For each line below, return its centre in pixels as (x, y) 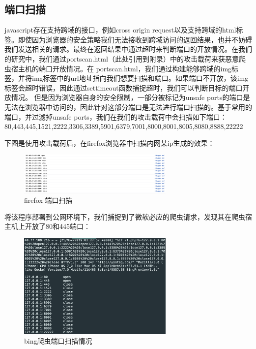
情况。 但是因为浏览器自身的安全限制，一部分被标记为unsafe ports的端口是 (130, 97)
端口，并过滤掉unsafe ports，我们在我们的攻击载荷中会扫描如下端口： (116, 116)
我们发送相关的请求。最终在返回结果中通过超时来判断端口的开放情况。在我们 (128, 49)
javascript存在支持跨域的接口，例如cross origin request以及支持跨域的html (120, 30)
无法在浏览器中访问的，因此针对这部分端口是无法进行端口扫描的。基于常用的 (128, 107)
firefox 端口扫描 (48, 200)
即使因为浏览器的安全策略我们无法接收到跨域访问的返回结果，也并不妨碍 (135, 39)
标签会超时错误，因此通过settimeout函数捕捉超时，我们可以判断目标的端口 (124, 87)
